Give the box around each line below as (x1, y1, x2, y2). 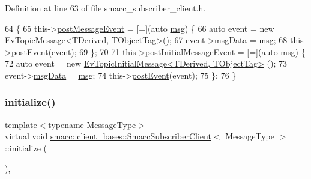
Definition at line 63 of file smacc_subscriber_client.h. (5, 2, 206, 14)
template (5, 118, 37, 130)
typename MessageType (48, 118, 136, 130)
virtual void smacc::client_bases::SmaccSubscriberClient (5, 130, 211, 142)
